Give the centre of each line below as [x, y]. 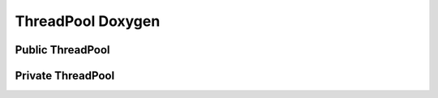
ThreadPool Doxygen [88, 21]
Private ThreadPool [65, 76]
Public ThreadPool [62, 50]
